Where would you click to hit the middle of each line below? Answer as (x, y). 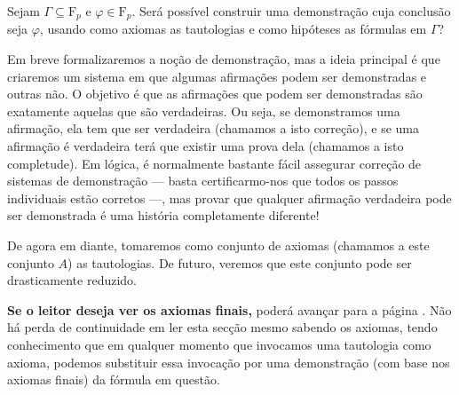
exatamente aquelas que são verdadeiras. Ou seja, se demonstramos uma (204, 111)
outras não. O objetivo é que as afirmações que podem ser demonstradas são (215, 94)
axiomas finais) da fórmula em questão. (114, 379)
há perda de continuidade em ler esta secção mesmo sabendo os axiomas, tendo (222, 327)
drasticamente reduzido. (72, 280)
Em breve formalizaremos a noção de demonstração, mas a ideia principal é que (224, 59)
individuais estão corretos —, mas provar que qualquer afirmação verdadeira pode (229, 197)
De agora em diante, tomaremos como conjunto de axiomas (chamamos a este (218, 245)
